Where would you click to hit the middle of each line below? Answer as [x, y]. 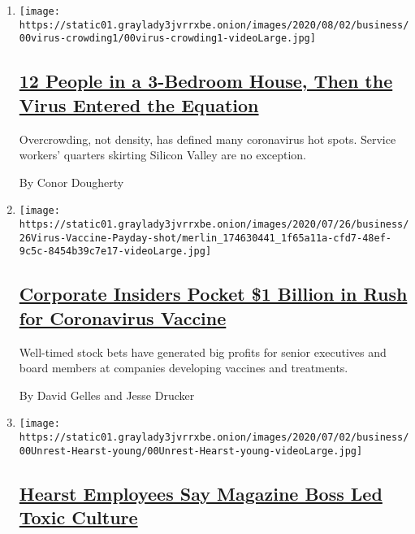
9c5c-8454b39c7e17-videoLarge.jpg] [115, 252]
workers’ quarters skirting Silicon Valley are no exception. [163, 155]
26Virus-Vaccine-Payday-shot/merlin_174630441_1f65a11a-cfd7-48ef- [205, 238]
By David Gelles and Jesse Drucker [107, 395]
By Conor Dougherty [71, 182]
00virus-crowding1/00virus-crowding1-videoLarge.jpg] [167, 39]
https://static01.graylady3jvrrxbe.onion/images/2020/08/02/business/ [214, 25]
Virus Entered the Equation [139, 104]
